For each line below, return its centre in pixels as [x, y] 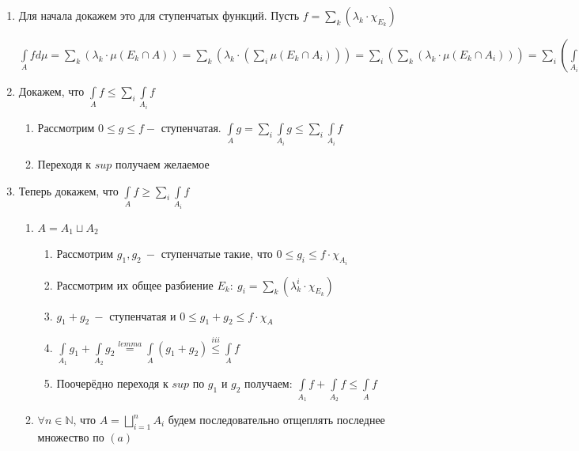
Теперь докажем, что [68, 190]
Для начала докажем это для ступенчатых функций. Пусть [159, 15]
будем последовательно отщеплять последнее [276, 420]
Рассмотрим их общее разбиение [135, 284]
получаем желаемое [163, 163]
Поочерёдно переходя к [112, 383]
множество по [71, 436]
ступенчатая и [143, 315]
